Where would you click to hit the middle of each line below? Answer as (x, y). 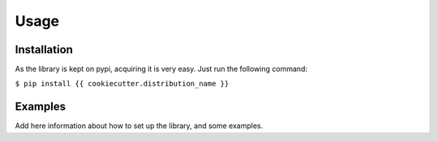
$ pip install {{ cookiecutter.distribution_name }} (122, 84)
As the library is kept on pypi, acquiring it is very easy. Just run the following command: (161, 69)
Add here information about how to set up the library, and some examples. (139, 126)
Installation (44, 50)
